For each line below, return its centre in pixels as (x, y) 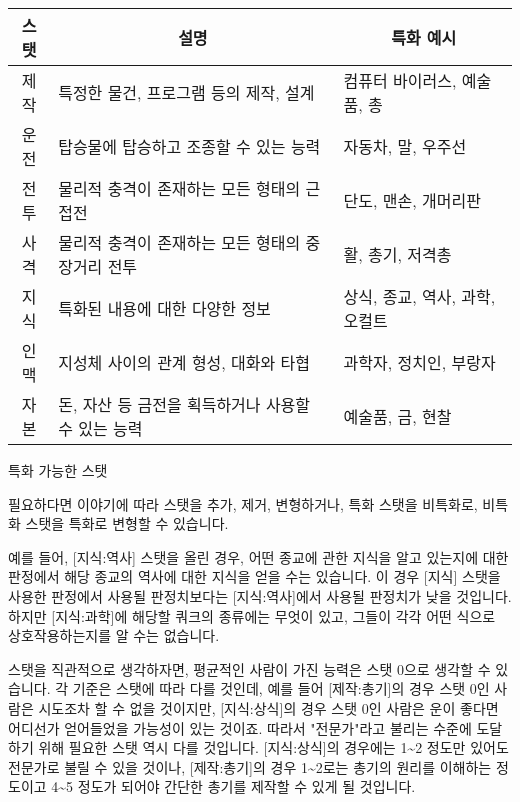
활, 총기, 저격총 (397, 254)
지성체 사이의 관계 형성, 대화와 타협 (184, 362)
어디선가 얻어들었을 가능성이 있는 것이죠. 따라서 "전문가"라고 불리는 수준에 (240, 727)
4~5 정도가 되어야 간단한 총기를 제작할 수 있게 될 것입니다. (233, 786)
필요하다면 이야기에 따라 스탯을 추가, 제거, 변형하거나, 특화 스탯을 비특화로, (243, 503)
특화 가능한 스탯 (58, 470)
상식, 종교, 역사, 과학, (419, 296)
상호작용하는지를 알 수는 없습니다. (114, 635)
